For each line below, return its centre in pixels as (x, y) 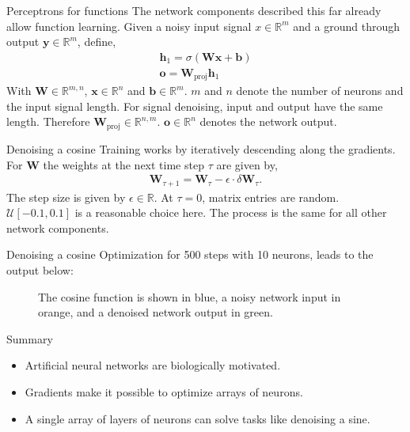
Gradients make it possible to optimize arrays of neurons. (164, 391)
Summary (30, 338)
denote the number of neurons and (320, 91)
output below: (40, 269)
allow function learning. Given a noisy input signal (129, 26)
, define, (97, 42)
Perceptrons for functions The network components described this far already (194, 10)
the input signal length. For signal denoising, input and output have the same (195, 106)
